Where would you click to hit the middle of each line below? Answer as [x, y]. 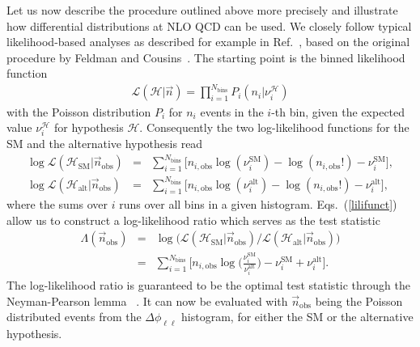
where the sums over [57, 203]
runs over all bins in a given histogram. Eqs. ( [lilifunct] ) [258, 203]
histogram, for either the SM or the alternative [297, 317]
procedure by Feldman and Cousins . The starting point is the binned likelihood [206, 57]
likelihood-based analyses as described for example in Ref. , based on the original [208, 42]
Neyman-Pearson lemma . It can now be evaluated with [147, 300]
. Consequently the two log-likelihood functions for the [274, 127]
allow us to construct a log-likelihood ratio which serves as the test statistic [193, 220]
